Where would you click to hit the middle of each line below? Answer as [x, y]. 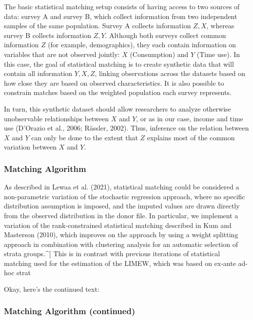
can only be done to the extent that [85, 137]
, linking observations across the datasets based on [170, 73]
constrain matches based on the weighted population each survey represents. [118, 92]
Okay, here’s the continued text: [52, 289]
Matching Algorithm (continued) [70, 311]
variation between [30, 147]
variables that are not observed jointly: [62, 54]
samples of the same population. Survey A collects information [97, 26]
